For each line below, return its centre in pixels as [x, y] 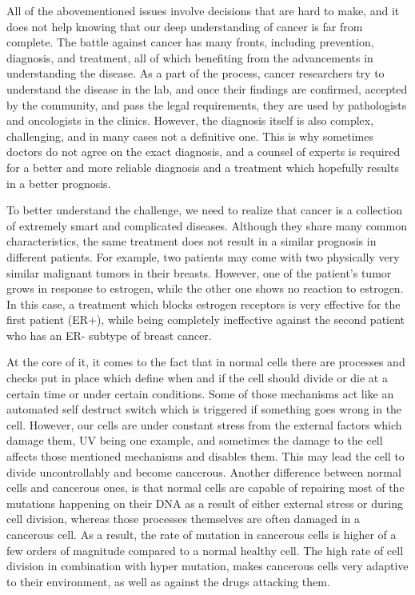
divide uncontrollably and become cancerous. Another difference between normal [204, 471]
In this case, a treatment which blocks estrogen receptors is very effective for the [204, 303]
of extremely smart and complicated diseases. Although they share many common [207, 225]
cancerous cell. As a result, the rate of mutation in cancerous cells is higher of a [202, 534]
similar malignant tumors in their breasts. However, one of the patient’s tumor [199, 272]
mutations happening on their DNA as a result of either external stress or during [205, 503]
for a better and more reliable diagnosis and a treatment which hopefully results [203, 167]
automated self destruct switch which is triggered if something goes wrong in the [204, 409]
